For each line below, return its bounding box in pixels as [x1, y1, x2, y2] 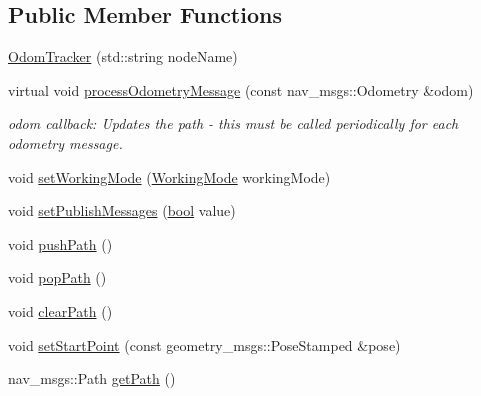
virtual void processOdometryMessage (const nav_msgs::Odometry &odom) [8, 79, 474, 100]
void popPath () [8, 267, 107, 288]
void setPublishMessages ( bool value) [8, 200, 236, 221]
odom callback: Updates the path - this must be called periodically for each [8, 113, 459, 134]
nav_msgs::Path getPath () [8, 368, 176, 389]
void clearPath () [8, 300, 113, 321]
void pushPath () [8, 233, 113, 254]
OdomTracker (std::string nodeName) [8, 46, 238, 67]
